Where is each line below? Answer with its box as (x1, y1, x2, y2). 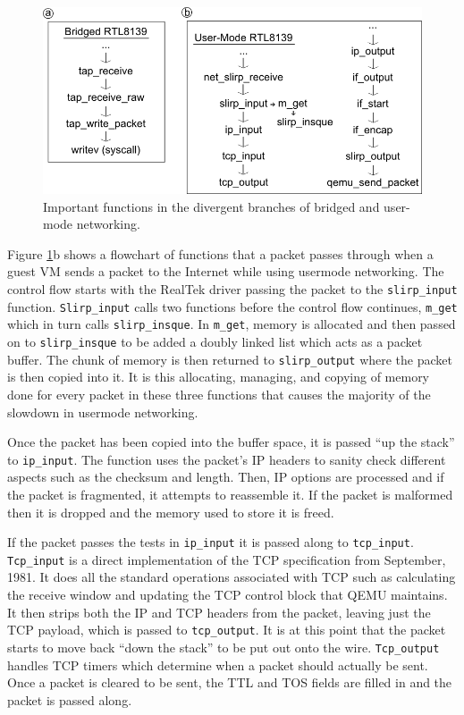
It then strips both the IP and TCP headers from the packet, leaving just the (7, 602, 431, 621)
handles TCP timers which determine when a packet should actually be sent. (7, 655, 428, 674)
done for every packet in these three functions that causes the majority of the (7, 384, 431, 403)
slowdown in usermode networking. (7, 402, 198, 421)
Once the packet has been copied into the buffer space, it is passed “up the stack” (7, 433, 455, 451)
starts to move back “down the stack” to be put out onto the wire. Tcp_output (7, 637, 440, 656)
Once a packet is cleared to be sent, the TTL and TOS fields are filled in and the (7, 673, 452, 692)
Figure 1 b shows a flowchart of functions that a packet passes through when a (7, 244, 434, 263)
